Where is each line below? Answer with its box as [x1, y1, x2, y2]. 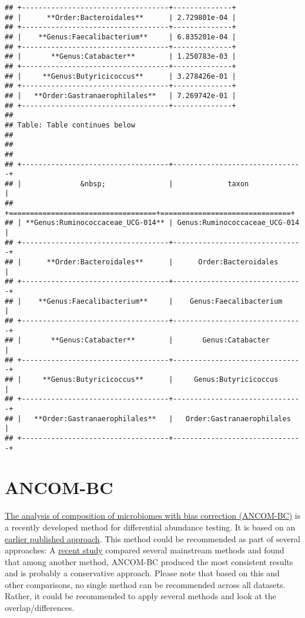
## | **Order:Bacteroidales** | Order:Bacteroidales [5, 258, 279, 267]
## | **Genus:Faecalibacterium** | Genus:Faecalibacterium [5, 297, 283, 305]
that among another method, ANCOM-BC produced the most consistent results [5, 555, 293, 567]
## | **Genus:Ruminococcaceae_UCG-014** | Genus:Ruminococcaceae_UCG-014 [5, 219, 300, 227]
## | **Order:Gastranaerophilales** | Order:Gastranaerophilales [5, 414, 291, 423]
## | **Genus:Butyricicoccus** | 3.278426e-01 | [5, 72, 236, 80]
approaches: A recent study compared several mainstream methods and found [5, 544, 284, 556]
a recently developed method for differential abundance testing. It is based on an [5, 520, 296, 533]
